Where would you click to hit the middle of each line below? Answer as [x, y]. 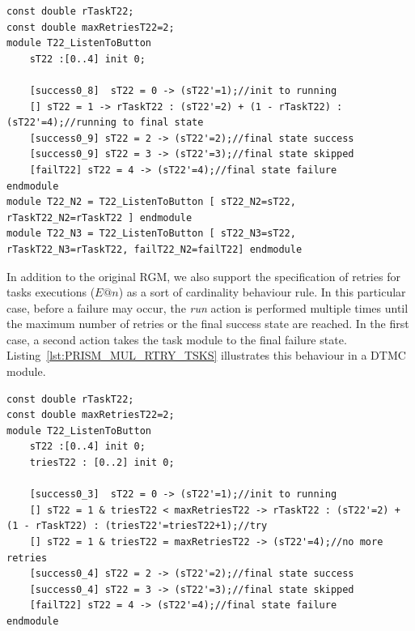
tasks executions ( [51, 292]
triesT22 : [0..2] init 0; [102, 463]
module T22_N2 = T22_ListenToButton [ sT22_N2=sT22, [151, 202]
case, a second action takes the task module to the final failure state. [177, 339]
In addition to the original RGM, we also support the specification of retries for [203, 276]
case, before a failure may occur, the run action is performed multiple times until [207, 307]
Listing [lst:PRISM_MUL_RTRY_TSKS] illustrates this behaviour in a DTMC [206, 355]
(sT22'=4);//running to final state [105, 123]
